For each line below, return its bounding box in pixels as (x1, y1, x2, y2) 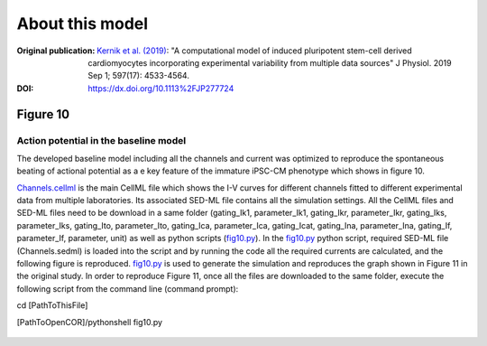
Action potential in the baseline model (16, 134, 187, 146)
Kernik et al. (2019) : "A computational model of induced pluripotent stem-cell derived (96, 45, 412, 56)
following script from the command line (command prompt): (16, 283, 239, 294)
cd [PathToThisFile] (16, 300, 88, 311)
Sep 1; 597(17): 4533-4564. (87, 70, 189, 81)
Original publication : (16, 45, 96, 56)
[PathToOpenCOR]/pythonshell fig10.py (16, 316, 162, 327)
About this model (16, 14, 149, 33)
